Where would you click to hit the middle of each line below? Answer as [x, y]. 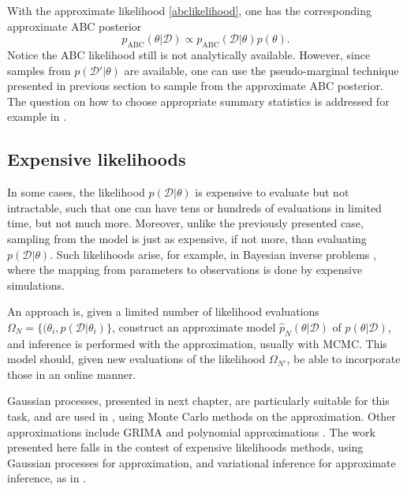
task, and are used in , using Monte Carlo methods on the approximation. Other [202, 416]
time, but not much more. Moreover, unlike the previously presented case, [185, 223]
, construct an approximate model [194, 326]
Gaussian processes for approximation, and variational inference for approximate [202, 462]
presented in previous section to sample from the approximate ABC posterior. [195, 86]
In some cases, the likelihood [76, 192]
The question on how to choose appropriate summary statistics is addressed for [198, 101]
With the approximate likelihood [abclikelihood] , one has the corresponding [189, 10]
